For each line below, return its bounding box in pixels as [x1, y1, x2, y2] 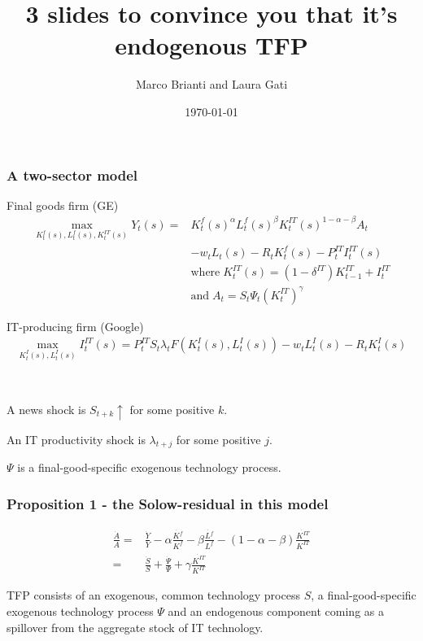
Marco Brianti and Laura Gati [135, 76, 288, 93]
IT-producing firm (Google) [7, 317, 144, 334]
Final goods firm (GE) [7, 196, 119, 213]
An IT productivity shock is [7, 430, 146, 447]
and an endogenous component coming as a [168, 602, 384, 619]
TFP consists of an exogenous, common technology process [7, 586, 300, 604]
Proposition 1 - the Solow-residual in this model [7, 493, 329, 513]
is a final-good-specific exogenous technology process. [17, 459, 281, 476]
